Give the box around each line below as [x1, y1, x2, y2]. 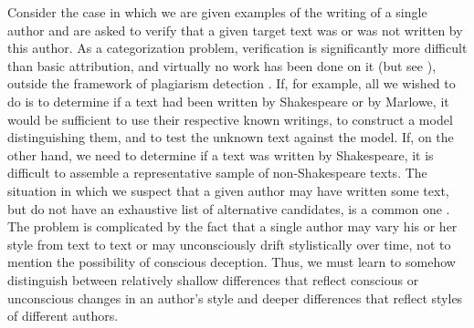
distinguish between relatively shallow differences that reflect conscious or [7, 270, 419, 289]
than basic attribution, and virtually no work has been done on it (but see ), [7, 56, 437, 75]
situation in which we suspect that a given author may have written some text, [7, 180, 449, 200]
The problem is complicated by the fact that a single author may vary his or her [7, 217, 458, 236]
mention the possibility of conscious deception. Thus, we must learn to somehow [7, 252, 456, 272]
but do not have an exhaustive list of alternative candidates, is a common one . [7, 199, 450, 218]
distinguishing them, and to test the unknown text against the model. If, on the [7, 128, 454, 147]
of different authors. [7, 306, 119, 325]
